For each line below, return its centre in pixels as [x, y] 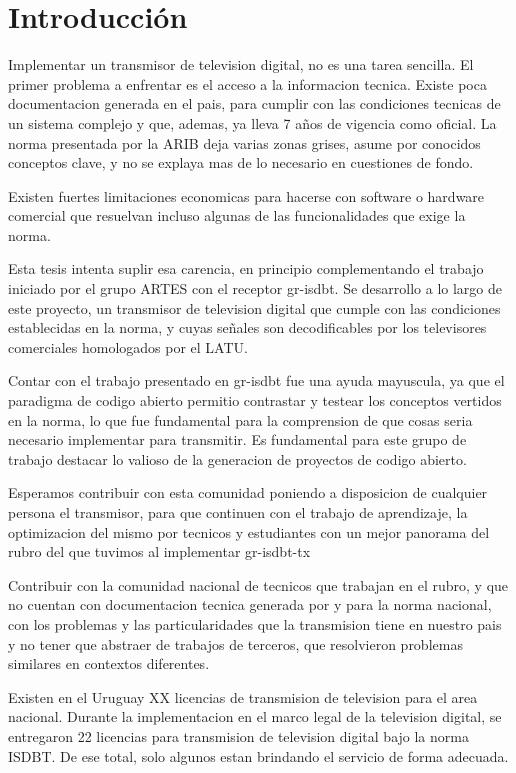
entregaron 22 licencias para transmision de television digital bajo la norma [238, 735]
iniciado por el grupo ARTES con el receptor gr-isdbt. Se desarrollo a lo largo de [255, 288]
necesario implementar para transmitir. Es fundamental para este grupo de [237, 439]
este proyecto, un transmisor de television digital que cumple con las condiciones [254, 307]
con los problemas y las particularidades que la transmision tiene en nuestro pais [255, 623]
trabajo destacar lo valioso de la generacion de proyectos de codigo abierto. [237, 458]
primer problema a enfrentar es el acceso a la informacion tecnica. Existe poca [247, 83]
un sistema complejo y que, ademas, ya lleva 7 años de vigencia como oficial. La [252, 122]
